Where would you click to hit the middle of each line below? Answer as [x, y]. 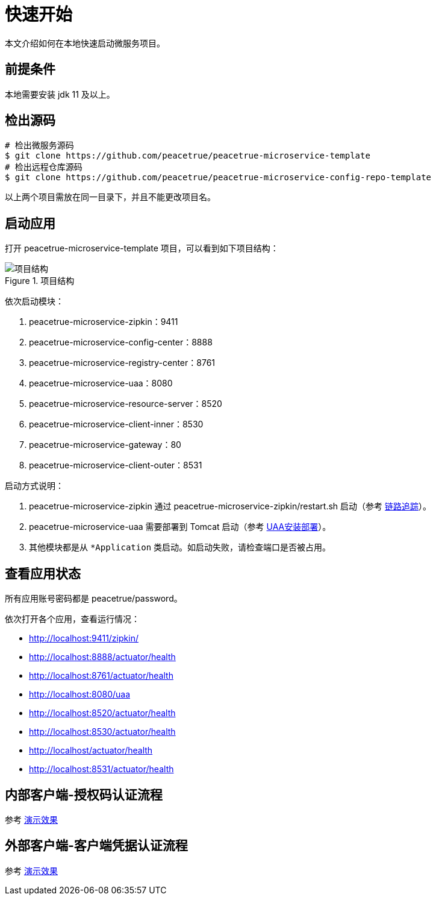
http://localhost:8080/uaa [80, 694]
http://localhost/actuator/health [91, 751]
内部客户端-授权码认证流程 [84, 795]
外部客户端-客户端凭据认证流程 [96, 846]
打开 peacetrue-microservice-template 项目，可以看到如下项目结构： [142, 248]
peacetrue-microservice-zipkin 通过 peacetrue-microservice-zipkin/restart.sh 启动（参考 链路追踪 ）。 [230, 506]
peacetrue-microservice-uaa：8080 [101, 383]
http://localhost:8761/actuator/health [101, 676]
